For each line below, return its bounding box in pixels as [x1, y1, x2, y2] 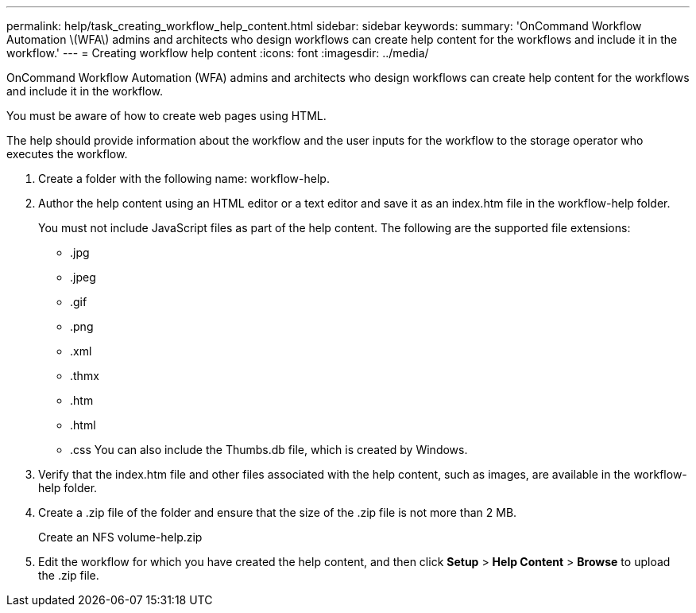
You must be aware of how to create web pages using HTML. [6, 109, 327, 122]
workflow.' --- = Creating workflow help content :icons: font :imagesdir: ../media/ [6, 46, 429, 60]
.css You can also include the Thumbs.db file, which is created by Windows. [70, 443, 468, 456]
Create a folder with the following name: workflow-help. [38, 172, 330, 185]
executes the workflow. [6, 147, 128, 161]
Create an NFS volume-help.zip [38, 530, 203, 544]
